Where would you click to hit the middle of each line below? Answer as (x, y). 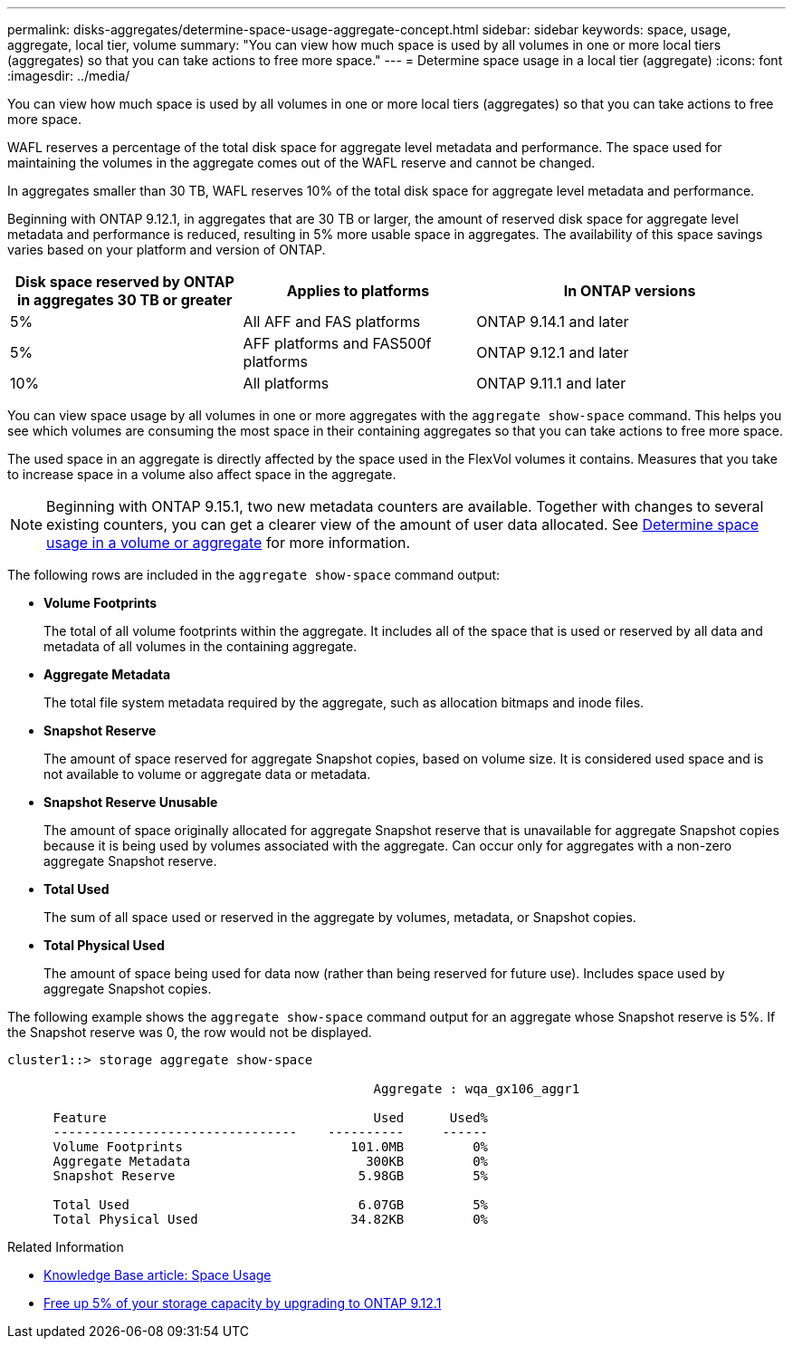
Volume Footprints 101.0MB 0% (271, 1147)
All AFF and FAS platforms (332, 322)
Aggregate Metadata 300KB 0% (271, 1161)
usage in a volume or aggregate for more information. (229, 543)
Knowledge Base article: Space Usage (158, 1275)
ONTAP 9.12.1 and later (553, 352)
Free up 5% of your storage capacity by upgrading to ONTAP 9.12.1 (243, 1303)
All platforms (286, 383)
